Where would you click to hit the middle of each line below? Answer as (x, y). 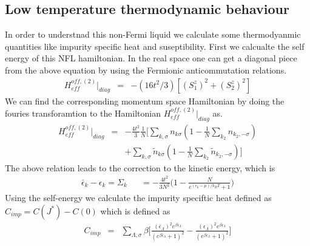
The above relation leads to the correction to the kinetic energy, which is (140, 167)
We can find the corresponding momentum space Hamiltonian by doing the (145, 101)
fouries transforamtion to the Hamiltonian (83, 113)
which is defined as (135, 210)
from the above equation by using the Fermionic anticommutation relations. (146, 70)
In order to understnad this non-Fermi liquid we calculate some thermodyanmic (153, 34)
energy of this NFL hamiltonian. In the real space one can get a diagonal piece (151, 58)
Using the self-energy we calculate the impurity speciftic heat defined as (138, 198)
